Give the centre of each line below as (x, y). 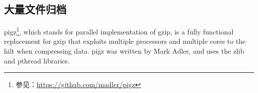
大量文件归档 (35, 9)
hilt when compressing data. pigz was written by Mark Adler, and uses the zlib (124, 51)
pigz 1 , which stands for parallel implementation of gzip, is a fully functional (119, 31)
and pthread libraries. (37, 60)
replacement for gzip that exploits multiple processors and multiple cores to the (125, 41)
